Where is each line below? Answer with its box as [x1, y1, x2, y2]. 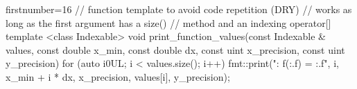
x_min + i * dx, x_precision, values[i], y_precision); [6, 69, 230, 83]
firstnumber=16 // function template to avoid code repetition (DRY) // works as [6, 2, 352, 16]
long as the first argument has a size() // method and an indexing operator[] [6, 15, 331, 30]
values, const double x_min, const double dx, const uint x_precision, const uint [6, 42, 345, 57]
